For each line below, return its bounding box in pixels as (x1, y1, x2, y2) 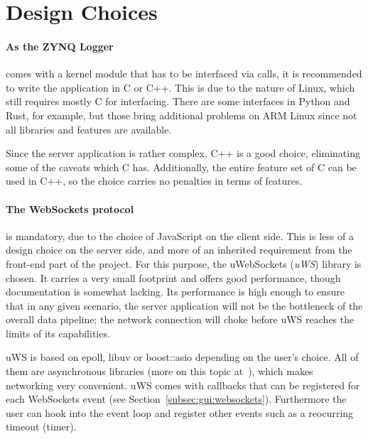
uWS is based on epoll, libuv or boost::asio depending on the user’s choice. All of (6, 349, 359, 364)
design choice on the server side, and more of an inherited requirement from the (6, 242, 352, 257)
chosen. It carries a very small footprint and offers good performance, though (6, 270, 341, 285)
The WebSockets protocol (6, 201, 134, 216)
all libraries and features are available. (6, 121, 172, 136)
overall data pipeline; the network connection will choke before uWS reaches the (6, 312, 355, 327)
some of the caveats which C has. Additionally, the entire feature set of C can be (6, 159, 357, 174)
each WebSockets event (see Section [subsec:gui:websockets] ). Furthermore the (6, 391, 347, 406)
